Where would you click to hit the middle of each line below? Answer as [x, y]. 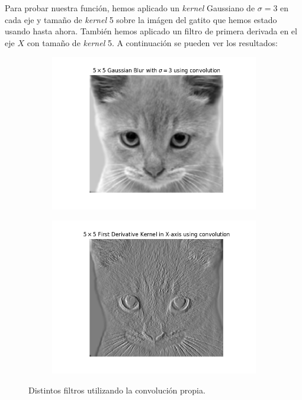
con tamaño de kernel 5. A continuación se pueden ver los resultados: [152, 42]
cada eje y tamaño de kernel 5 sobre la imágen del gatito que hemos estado [141, 19]
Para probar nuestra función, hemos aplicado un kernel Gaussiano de [130, 8]
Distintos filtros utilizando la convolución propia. [117, 390]
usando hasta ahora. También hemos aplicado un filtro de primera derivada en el [151, 31]
